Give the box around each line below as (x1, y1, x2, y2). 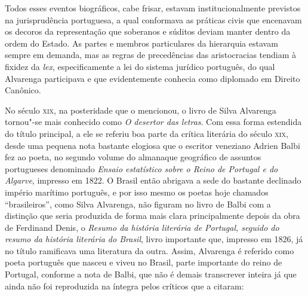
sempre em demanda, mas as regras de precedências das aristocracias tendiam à (5, 48, 297, 61)
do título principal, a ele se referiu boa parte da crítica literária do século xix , (5, 127, 288, 139)
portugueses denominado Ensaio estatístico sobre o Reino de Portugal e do (5, 162, 278, 175)
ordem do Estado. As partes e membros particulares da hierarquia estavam (5, 36, 278, 49)
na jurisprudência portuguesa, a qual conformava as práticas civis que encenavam (5, 13, 302, 26)
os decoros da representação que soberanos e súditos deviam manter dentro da (5, 25, 291, 38)
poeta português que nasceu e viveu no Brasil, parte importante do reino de (5, 256, 282, 268)
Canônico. (5, 84, 41, 96)
